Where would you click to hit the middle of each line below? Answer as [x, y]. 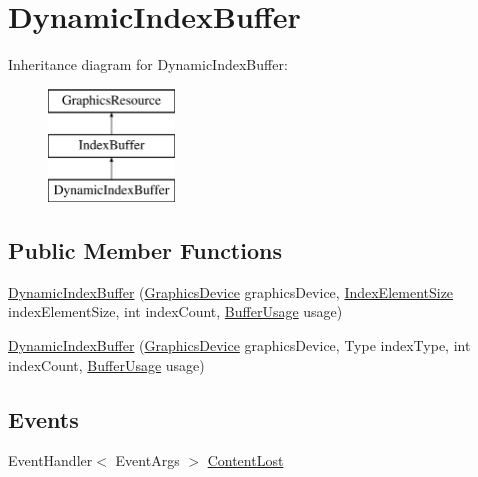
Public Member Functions [145, 250]
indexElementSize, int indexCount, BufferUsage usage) [175, 311]
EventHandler [50, 460]
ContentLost [245, 460]
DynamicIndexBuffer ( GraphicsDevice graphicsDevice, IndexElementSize [231, 291]
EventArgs [147, 460]
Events [43, 418]
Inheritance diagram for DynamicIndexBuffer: [148, 64]
